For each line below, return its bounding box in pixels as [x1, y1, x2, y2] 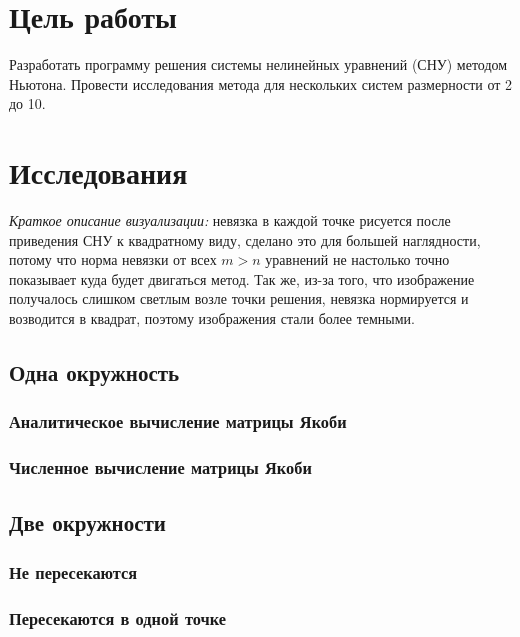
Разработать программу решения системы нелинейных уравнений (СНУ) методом [9, 54, 508, 75]
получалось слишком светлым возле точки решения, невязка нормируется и [9, 288, 469, 309]
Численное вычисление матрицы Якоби [9, 455, 312, 480]
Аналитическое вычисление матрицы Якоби [9, 409, 347, 434]
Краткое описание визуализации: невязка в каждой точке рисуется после [9, 210, 451, 231]
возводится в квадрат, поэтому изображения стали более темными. [9, 308, 415, 328]
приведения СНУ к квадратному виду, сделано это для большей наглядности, [9, 229, 481, 250]
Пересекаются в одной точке [9, 605, 226, 630]
